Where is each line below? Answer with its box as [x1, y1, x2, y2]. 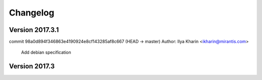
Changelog [9, 7, 54, 18]
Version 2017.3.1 [9, 26, 59, 34]
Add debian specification [21, 49, 71, 55]
